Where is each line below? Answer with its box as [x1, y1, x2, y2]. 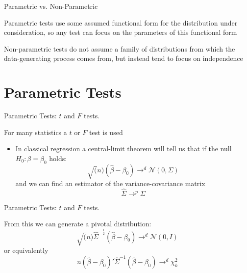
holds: [49, 153, 67, 163]
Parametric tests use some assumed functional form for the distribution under [4, 17, 238, 27]
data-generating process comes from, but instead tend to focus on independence [4, 53, 243, 63]
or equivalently [4, 245, 49, 255]
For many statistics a [4, 127, 67, 137]
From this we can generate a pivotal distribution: [4, 218, 151, 229]
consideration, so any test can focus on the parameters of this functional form [4, 27, 237, 37]
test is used [89, 127, 123, 137]
